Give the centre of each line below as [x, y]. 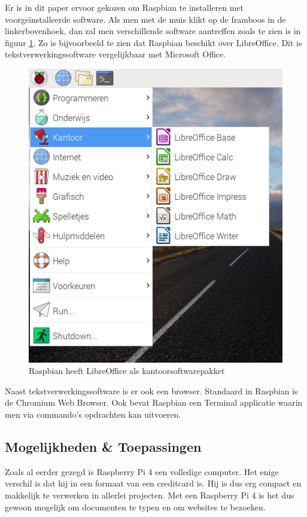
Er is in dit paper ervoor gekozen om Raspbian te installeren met [124, 7]
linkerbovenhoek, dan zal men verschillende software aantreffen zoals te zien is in [153, 31]
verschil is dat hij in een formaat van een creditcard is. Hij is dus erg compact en [153, 483]
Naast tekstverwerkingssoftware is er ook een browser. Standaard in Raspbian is [151, 390]
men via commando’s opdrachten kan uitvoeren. [93, 414]
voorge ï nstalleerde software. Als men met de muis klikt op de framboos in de [145, 19]
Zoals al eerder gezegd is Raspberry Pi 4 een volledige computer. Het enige [142, 471]
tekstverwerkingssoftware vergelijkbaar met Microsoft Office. [115, 54]
